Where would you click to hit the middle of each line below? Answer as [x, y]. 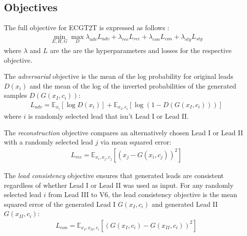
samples [16, 95]
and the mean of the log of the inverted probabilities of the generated [133, 85]
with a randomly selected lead [49, 142]
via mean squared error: [136, 142]
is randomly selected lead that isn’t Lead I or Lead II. [108, 116]
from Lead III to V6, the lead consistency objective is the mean [143, 194]
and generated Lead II [185, 204]
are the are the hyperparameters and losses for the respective [141, 50]
